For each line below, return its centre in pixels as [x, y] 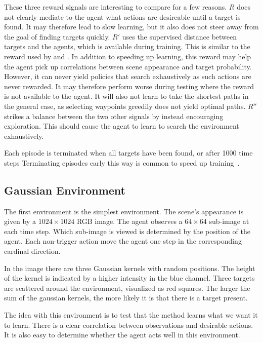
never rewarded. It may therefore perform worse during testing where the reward [129, 86]
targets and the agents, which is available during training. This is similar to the [127, 46]
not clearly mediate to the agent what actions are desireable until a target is [122, 16]
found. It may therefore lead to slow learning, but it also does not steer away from [131, 27]
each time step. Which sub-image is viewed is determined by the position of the [127, 231]
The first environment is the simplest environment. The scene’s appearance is [124, 211]
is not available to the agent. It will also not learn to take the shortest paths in [126, 96]
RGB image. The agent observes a [129, 221]
